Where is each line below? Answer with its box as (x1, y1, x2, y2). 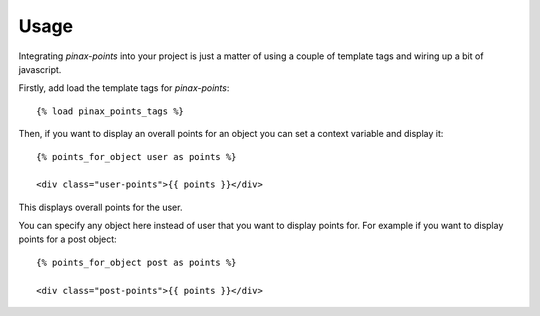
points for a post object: (18, 233, 117, 245)
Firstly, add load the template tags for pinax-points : (18, 82, 230, 94)
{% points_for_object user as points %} (36, 151, 237, 162)
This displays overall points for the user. (18, 201, 183, 213)
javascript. (18, 63, 62, 75)
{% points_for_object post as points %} (36, 256, 237, 268)
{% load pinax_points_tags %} (36, 105, 185, 117)
